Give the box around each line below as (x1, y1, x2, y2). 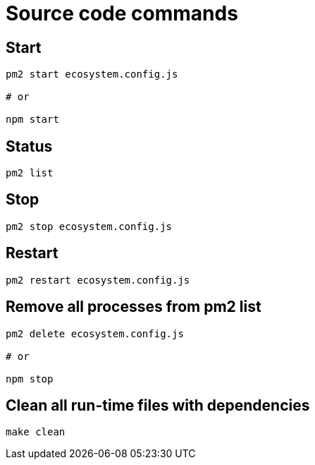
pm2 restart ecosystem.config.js (6, 274, 190, 286)
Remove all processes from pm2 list (6, 298, 261, 316)
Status (6, 137, 53, 155)
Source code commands (6, 1, 238, 25)
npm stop (6, 373, 54, 385)
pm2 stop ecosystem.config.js (6, 220, 173, 232)
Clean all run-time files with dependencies (6, 396, 310, 414)
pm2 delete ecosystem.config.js (6, 327, 184, 339)
